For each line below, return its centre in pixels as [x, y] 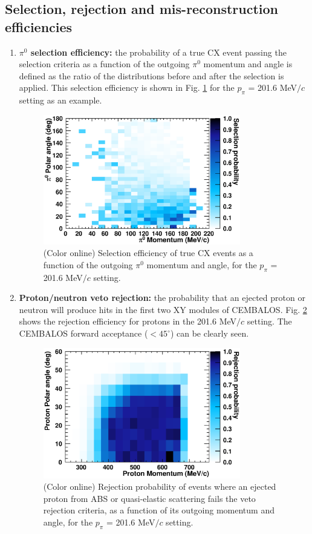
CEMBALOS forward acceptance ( [83, 333]
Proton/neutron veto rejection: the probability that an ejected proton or [162, 298]
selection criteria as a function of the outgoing [104, 64]
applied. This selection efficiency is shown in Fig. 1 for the [127, 87]
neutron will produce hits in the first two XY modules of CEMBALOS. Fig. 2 [163, 309]
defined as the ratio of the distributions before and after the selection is [151, 75]
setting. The [269, 321]
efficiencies [39, 26]
